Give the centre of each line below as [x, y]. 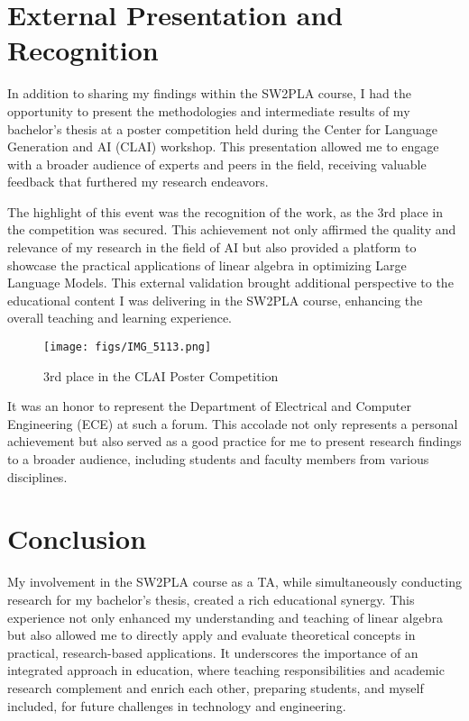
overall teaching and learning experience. [120, 318]
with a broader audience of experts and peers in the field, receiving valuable [217, 164]
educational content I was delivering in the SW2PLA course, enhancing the [215, 300]
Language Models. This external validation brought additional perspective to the [230, 283]
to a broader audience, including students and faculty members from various [218, 459]
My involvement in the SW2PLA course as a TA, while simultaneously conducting [234, 582]
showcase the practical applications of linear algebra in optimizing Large [207, 265]
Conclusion [77, 538]
